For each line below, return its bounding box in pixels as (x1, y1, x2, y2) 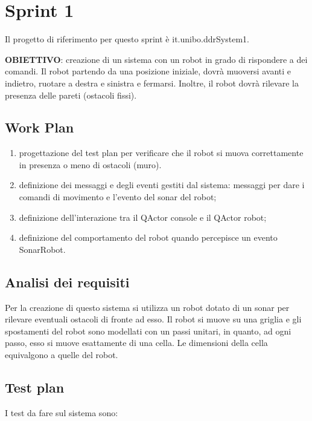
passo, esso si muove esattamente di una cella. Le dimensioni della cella (5, 336, 268, 349)
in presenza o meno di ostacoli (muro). (19, 158, 162, 171)
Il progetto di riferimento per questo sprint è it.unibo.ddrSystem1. (5, 33, 249, 45)
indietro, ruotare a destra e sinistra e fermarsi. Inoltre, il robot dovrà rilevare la (5, 76, 299, 89)
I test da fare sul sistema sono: (5, 406, 118, 419)
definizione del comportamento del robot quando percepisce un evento (19, 231, 278, 244)
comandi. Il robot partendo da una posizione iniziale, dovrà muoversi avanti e (5, 65, 291, 77)
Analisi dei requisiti (5, 272, 130, 291)
